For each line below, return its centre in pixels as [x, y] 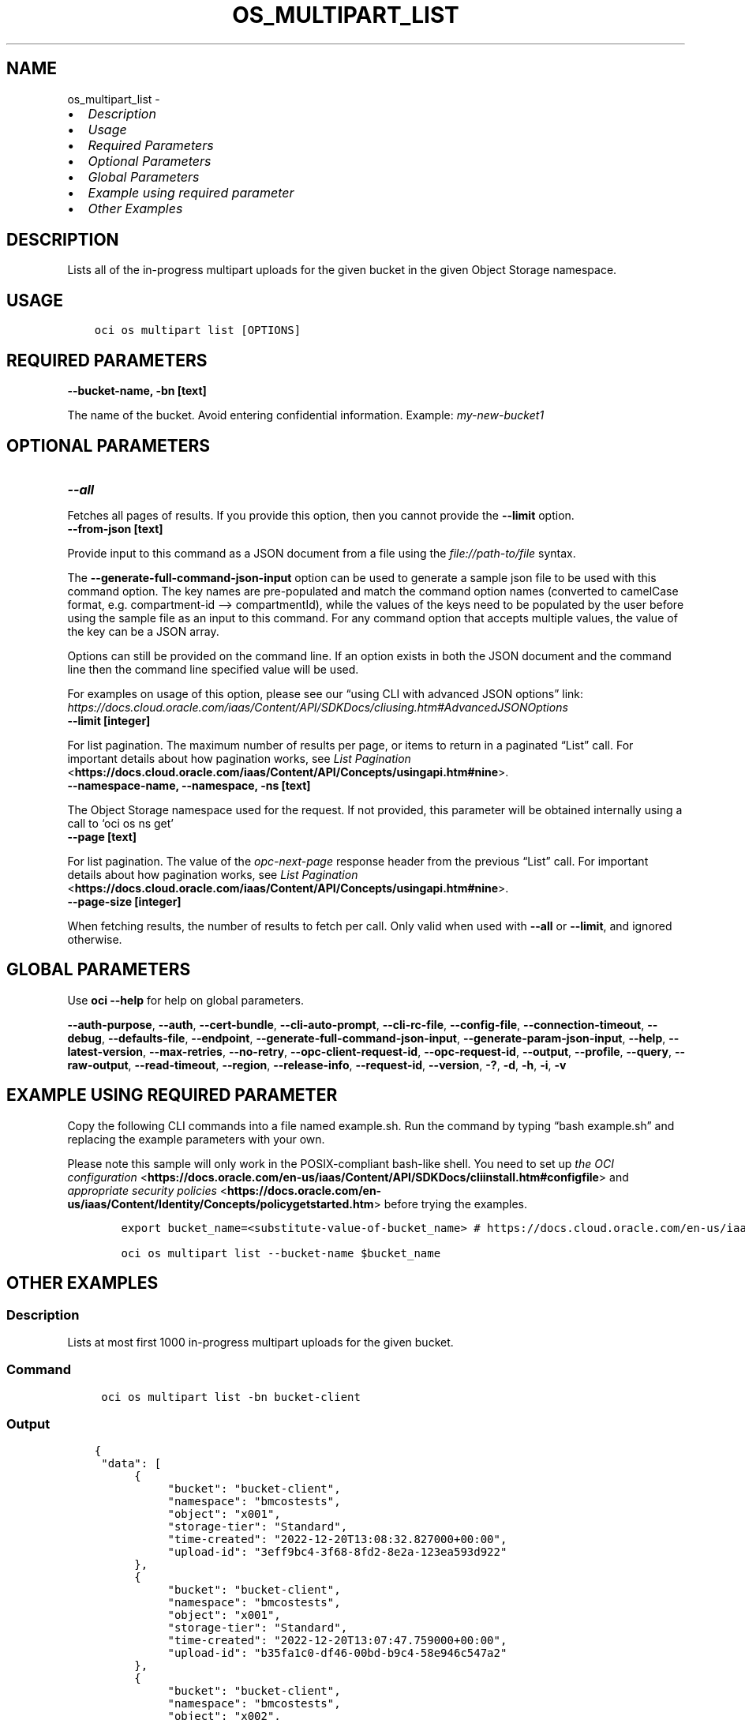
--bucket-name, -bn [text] [137, 391]
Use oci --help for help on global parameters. [185, 1000]
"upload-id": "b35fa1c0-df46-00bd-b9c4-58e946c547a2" [337, 1653]
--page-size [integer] [124, 901]
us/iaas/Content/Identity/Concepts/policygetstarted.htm [221, 1204]
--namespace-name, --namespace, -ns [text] [189, 785]
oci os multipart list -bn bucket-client [231, 1397]
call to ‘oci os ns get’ [121, 823]
